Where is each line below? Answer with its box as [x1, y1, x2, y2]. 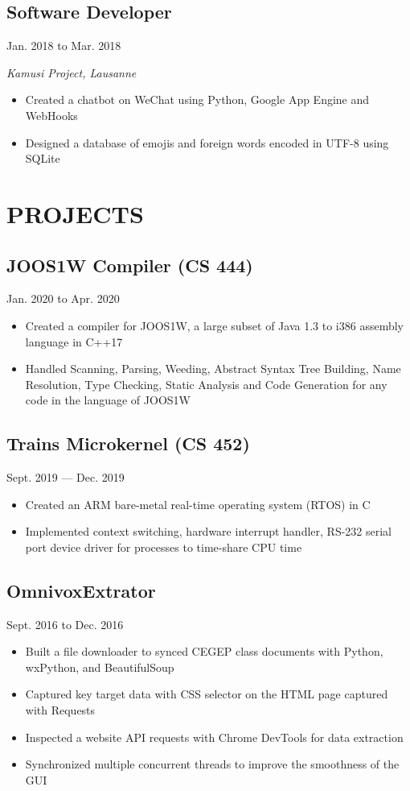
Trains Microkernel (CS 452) [6, 431, 250, 456]
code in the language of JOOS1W [25, 391, 191, 408]
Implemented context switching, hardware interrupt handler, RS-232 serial [25, 523, 392, 540]
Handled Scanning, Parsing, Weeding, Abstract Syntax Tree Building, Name [25, 360, 401, 377]
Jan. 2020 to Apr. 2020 [6, 290, 120, 307]
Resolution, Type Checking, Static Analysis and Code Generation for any [25, 375, 387, 392]
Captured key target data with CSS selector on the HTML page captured [25, 685, 388, 702]
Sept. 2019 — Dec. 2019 [6, 469, 125, 486]
